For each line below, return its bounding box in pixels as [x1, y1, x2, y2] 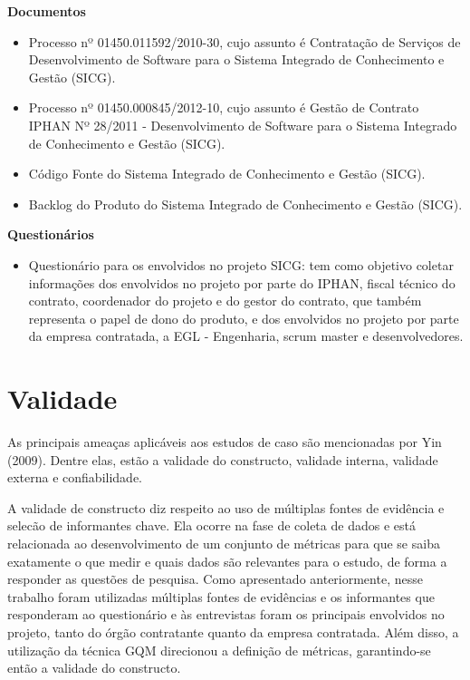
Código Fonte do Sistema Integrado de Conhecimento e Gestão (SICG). [28, 164, 426, 183]
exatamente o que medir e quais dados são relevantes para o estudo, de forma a [7, 551, 447, 570]
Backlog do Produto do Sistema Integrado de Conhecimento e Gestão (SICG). [28, 194, 463, 213]
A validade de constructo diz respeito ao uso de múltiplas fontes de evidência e [7, 498, 445, 517]
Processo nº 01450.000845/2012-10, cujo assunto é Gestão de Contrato [28, 98, 419, 117]
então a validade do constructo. [7, 658, 181, 677]
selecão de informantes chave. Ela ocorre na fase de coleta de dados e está [7, 516, 416, 535]
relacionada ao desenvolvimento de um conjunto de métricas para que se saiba [7, 534, 440, 552]
